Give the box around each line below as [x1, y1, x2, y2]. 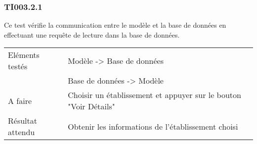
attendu [8, 126, 35, 138]
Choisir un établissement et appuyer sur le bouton [68, 89, 241, 101]
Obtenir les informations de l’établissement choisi [68, 120, 238, 132]
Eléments [8, 49, 40, 61]
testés [8, 60, 28, 72]
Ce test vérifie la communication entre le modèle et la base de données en [4, 20, 226, 30]
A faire [8, 95, 32, 106]
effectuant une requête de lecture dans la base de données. [4, 29, 180, 40]
